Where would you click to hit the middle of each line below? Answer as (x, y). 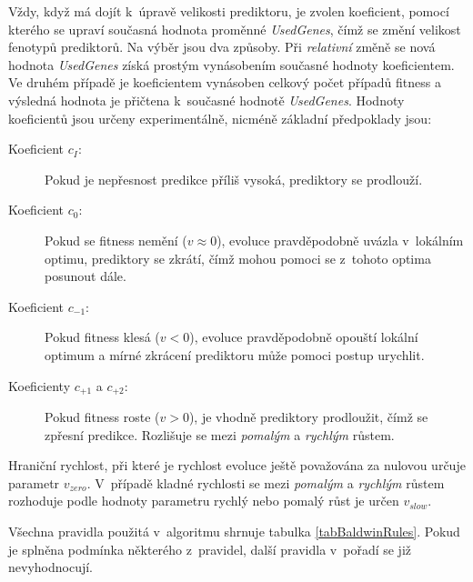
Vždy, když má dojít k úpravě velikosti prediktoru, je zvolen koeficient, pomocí (229, 11)
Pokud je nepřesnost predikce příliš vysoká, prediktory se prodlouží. (234, 179)
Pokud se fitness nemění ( (116, 240)
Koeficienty (40, 385)
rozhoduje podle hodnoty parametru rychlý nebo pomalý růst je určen (204, 501)
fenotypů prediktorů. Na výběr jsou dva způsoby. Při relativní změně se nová (222, 47)
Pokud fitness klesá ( (102, 337)
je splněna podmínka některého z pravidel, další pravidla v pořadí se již (210, 549)
